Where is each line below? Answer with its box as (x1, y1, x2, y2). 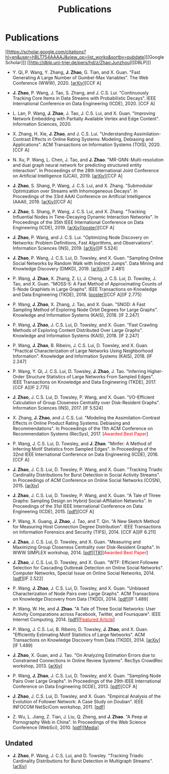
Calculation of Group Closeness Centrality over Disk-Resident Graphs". (12, 399, 160, 405)
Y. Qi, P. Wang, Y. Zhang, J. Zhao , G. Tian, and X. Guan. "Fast (12, 69, 141, 75)
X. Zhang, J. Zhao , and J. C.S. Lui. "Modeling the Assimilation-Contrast (12, 414, 160, 420)
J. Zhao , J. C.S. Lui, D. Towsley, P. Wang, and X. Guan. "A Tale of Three (12, 492, 161, 498)
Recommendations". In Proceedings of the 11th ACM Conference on (12, 425, 153, 431)
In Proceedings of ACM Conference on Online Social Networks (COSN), (12, 477, 161, 483)
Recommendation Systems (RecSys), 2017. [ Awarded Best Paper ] (12, 430, 148, 437)
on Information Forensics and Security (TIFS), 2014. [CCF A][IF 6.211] (12, 529, 156, 535)
